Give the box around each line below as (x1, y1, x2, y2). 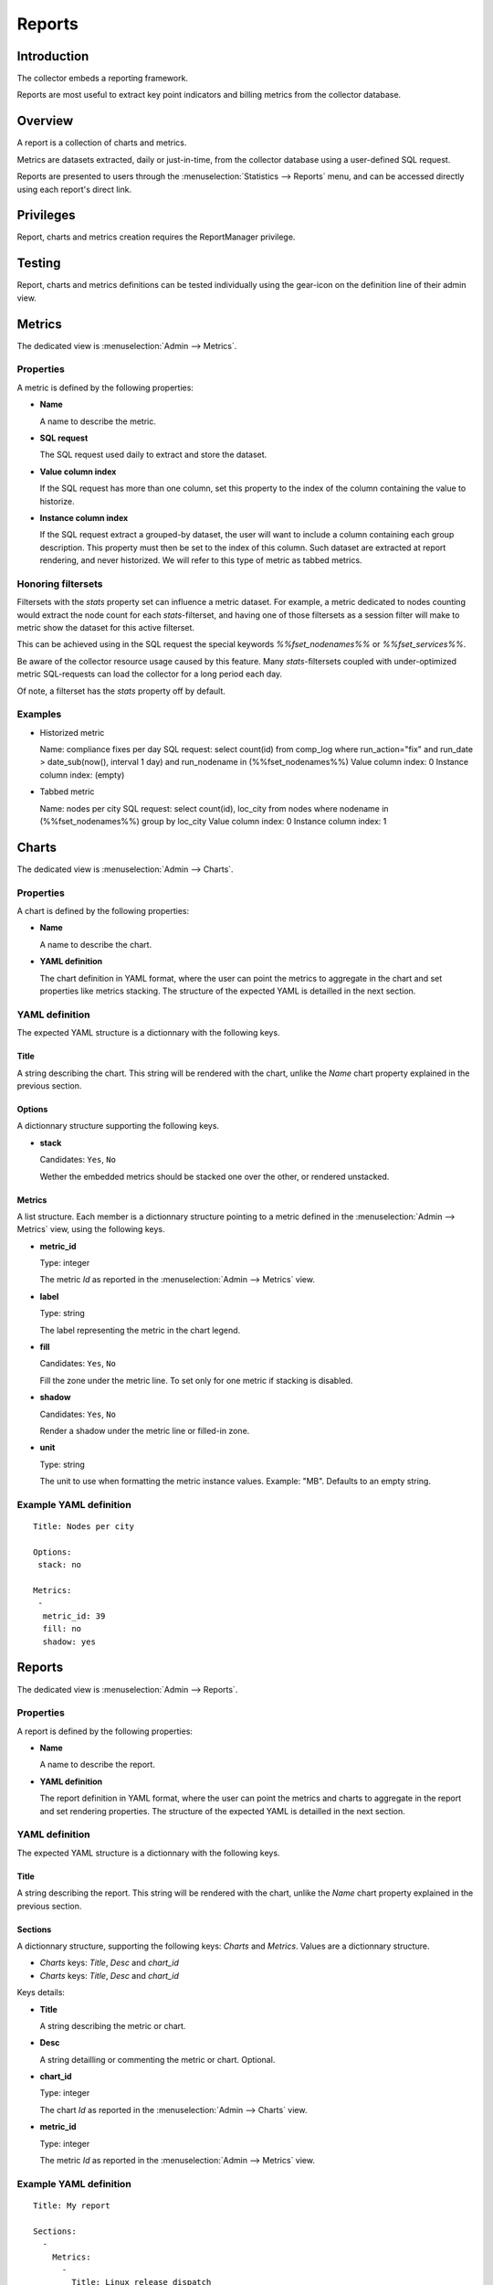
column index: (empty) (39, 769, 125, 781)
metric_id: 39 (42, 1610, 106, 1621)
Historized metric (39, 727, 105, 738)
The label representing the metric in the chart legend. (39, 1324, 241, 1335)
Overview (16, 113, 74, 129)
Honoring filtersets (16, 577, 103, 590)
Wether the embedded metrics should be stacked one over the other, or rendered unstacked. (39, 1171, 390, 1182)
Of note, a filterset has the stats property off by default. (16, 685, 226, 696)
